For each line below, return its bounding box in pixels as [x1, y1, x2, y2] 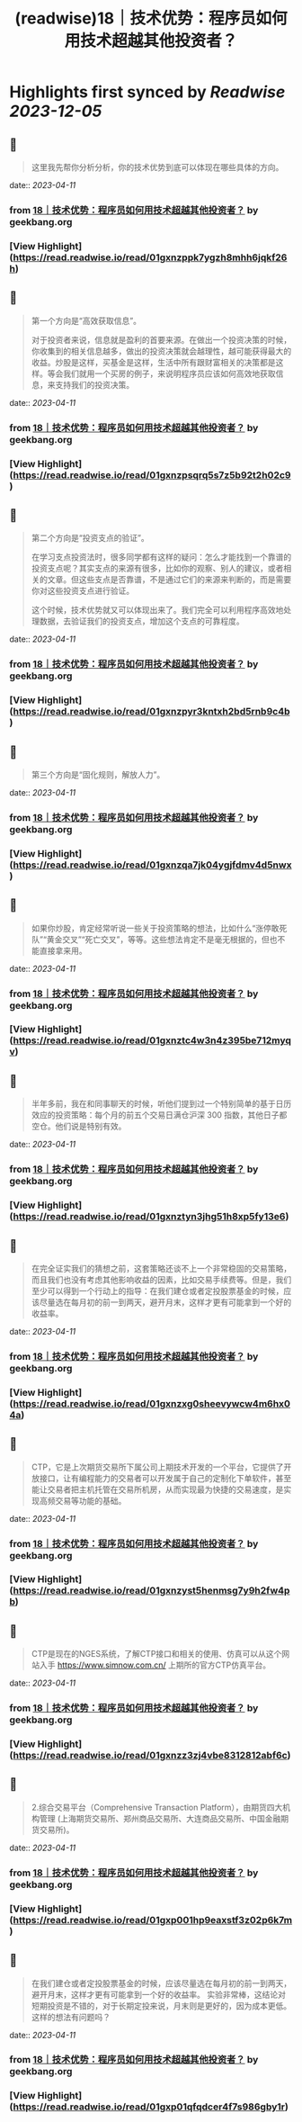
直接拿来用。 [39, 945, 87, 956]
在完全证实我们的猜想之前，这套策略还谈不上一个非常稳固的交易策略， [31, 1263, 292, 1273]
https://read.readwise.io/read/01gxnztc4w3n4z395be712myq [13, 1034, 292, 1047]
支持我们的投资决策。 [55, 379, 135, 390]
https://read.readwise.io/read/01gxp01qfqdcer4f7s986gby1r [13, 2100, 286, 2113]
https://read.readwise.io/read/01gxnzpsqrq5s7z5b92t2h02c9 [13, 469, 291, 481]
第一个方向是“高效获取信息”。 [31, 315, 142, 326]
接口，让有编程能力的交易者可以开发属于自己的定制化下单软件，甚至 [39, 1472, 292, 1483]
